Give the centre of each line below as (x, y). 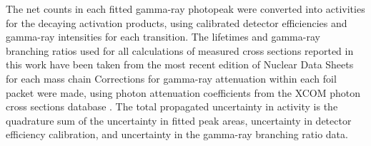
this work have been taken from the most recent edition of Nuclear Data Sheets (180, 64)
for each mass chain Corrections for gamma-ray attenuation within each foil (171, 78)
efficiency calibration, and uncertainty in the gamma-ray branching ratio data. (177, 134)
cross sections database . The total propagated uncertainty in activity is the (172, 106)
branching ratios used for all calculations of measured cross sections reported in (180, 50)
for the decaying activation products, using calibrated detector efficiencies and (177, 22)
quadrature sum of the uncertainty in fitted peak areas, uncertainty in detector (179, 120)
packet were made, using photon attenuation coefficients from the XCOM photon (183, 92)
